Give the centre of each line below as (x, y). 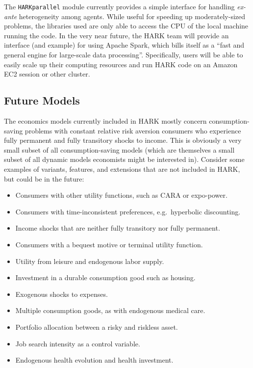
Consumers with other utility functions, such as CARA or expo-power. (121, 195)
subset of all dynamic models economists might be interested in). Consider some (124, 159)
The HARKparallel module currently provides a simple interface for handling (119, 6)
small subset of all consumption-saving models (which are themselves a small (119, 149)
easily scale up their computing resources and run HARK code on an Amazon (121, 64)
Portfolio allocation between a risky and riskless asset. (97, 327)
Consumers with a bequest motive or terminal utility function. (109, 244)
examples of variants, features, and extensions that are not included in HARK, (122, 169)
